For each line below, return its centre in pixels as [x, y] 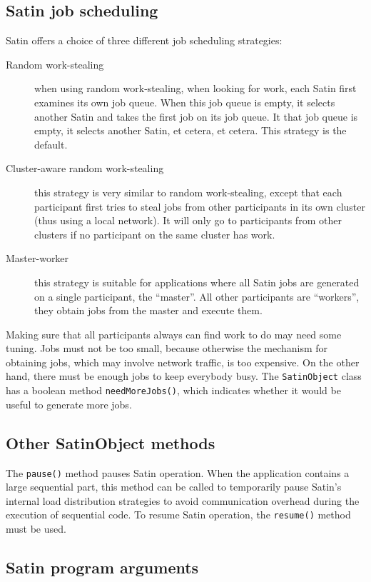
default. [51, 144]
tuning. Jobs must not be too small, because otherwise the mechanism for [167, 348]
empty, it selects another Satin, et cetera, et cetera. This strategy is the [190, 130]
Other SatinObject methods [111, 442]
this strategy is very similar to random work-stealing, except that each [188, 192]
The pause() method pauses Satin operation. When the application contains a [178, 472]
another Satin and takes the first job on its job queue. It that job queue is [196, 116]
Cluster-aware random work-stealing [85, 168]
